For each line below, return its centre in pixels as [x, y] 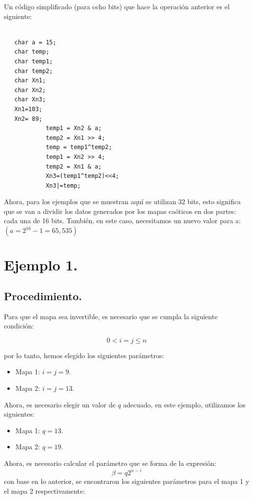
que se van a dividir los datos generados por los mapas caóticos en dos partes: [120, 211]
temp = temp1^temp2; [79, 147]
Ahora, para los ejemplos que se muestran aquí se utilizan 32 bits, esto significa [122, 202]
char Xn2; [30, 90]
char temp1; [34, 61]
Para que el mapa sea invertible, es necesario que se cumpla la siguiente [111, 316]
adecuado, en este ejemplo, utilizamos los [184, 404]
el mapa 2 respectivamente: [45, 490]
